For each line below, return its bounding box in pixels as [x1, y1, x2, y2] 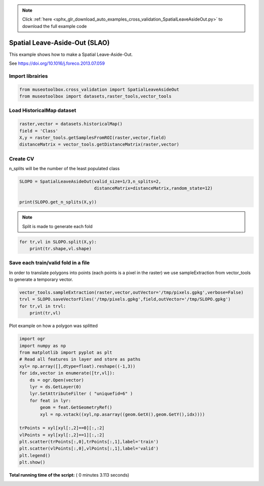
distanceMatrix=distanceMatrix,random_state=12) [94, 185, 213, 191]
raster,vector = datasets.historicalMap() [19, 121, 123, 127]
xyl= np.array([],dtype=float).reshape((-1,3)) [19, 363, 135, 369]
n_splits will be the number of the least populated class [9, 166, 120, 172]
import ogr [19, 336, 45, 342]
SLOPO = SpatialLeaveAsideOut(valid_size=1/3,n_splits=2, [19, 179, 161, 184]
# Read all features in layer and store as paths [19, 357, 141, 362]
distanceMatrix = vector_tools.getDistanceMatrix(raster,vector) [19, 142, 179, 147]
